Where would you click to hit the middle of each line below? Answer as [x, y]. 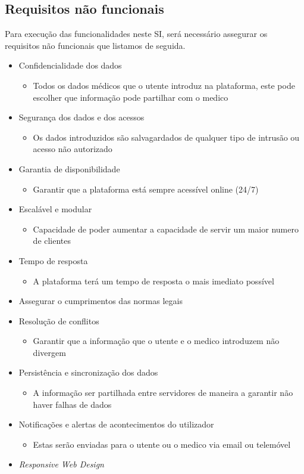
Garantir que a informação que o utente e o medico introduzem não [156, 341]
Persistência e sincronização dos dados [88, 372]
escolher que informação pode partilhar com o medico [131, 97]
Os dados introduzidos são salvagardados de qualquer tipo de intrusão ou [166, 137]
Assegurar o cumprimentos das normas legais [101, 301]
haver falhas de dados [72, 404]
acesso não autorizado [73, 149]
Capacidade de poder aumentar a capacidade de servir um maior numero [166, 229]
